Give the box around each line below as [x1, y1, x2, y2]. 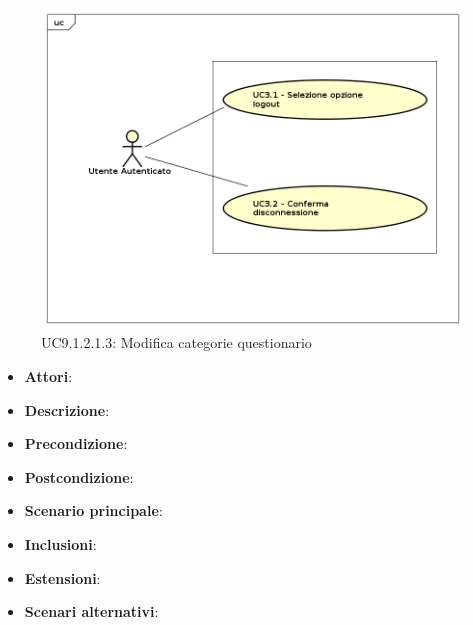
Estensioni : [24, 567, 101, 588]
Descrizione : [24, 399, 110, 420]
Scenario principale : [24, 500, 163, 521]
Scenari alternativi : [24, 601, 159, 622]
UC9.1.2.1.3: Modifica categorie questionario [41, 332, 312, 353]
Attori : [24, 366, 73, 387]
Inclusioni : [24, 534, 97, 555]
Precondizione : [24, 433, 128, 454]
